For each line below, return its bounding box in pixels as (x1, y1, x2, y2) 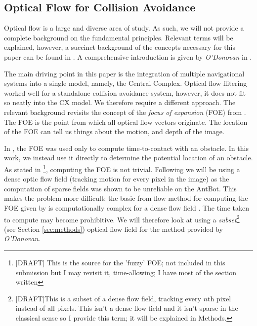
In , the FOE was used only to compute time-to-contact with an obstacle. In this (4, 143, 249, 153)
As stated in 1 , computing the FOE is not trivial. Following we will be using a (4, 162, 240, 174)
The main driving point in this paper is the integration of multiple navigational (4, 68, 245, 78)
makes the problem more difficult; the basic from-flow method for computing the (4, 193, 248, 203)
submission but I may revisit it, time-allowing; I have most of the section (15, 267, 236, 277)
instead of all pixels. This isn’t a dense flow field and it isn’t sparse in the (15, 303, 238, 313)
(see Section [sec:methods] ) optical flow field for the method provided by (4, 223, 223, 234)
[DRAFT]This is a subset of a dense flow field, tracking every (15, 293, 201, 303)
